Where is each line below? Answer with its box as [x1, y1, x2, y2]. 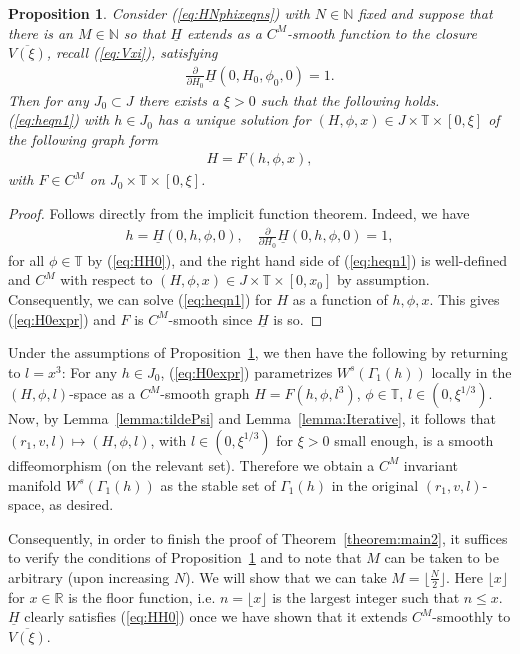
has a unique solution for [157, 109, 311, 130]
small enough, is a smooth [334, 429, 494, 450]
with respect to [60, 269, 153, 290]
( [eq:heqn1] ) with [8, 109, 110, 130]
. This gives [429, 288, 500, 309]
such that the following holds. [260, 89, 440, 110]
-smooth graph [160, 383, 250, 404]
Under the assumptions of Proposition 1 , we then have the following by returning [8, 342, 508, 363]
